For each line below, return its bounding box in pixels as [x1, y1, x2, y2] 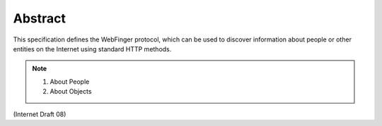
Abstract [13, 11, 66, 26]
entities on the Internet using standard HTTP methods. [13, 44, 172, 53]
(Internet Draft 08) [13, 110, 66, 118]
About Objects [50, 87, 92, 96]
